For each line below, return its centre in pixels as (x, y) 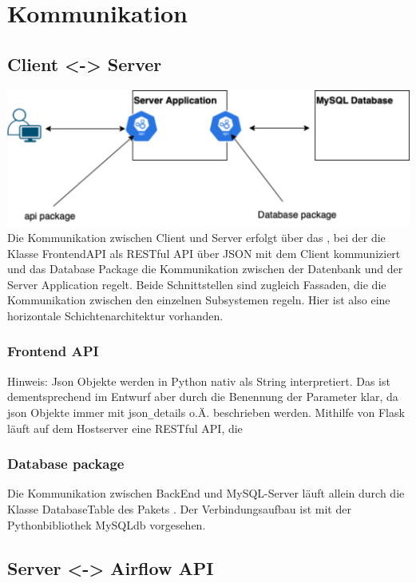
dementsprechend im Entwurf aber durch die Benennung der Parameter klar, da (203, 397)
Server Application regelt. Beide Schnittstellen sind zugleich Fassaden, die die (197, 284)
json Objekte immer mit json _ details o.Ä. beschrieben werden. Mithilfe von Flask (206, 412)
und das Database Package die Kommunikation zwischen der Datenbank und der (205, 269)
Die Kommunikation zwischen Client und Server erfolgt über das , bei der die (196, 237)
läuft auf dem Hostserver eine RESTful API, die (125, 428)
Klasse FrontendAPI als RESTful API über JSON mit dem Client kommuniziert (204, 253)
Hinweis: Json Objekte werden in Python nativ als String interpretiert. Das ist (199, 381)
